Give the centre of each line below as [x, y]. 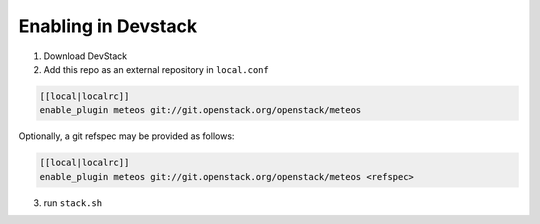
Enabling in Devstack [108, 26]
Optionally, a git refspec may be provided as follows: [126, 136]
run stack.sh [73, 202]
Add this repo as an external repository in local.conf [156, 69]
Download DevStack [85, 56]
